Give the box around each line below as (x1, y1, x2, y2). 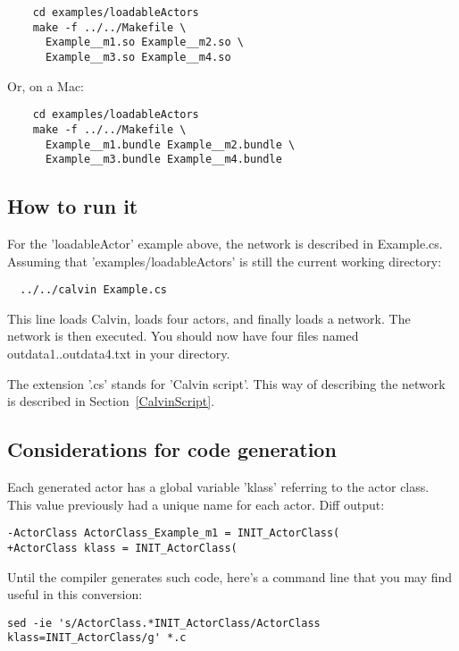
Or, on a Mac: (7, 76, 84, 95)
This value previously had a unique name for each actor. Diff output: (7, 495, 385, 513)
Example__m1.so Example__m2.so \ (45, 36, 244, 49)
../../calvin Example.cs (20, 283, 167, 297)
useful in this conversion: (7, 585, 143, 604)
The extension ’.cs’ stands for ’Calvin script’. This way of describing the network (7, 374, 446, 393)
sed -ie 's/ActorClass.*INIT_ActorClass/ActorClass (7, 616, 321, 630)
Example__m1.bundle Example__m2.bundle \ (45, 138, 296, 151)
